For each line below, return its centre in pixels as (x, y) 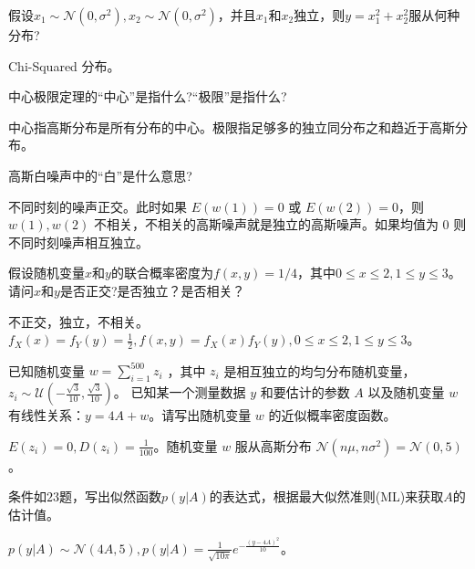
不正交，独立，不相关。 (78, 321)
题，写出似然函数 (110, 496)
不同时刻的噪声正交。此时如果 (98, 206)
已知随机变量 (46, 370)
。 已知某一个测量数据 (180, 392)
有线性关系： (46, 415)
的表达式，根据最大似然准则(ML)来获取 (326, 496)
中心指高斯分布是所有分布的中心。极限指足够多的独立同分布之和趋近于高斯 (232, 126)
